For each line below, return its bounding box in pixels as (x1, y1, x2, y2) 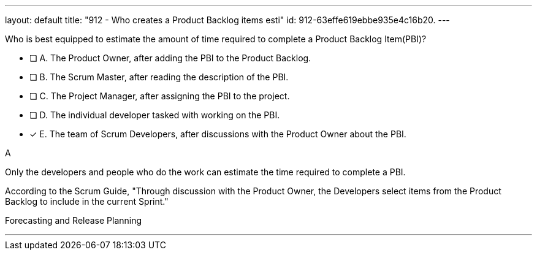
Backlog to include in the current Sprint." (5, 196, 169, 207)
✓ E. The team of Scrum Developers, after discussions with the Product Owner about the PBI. (29, 129, 406, 139)
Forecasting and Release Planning (5, 215, 142, 226)
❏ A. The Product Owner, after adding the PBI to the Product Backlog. (29, 53, 311, 63)
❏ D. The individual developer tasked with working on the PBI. (29, 110, 280, 120)
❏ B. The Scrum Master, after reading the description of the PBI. (29, 72, 289, 82)
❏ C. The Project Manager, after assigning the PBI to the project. (29, 91, 290, 101)
